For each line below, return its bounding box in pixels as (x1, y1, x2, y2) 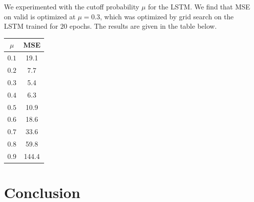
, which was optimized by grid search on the (100, 11, 234, 21)
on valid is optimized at (4, 11, 76, 21)
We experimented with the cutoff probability (4, 1, 140, 11)
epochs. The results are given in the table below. (69, 21, 217, 31)
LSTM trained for (4, 21, 58, 31)
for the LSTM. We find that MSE (148, 1, 251, 11)
